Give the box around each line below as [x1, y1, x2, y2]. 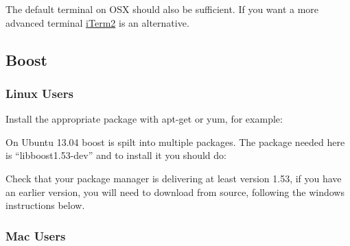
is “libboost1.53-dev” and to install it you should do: [5, 148, 226, 162]
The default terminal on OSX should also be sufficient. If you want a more [5, 2, 319, 16]
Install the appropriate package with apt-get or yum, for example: [5, 112, 283, 126]
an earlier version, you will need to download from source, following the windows [5, 184, 345, 199]
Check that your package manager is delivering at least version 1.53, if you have [5, 171, 342, 185]
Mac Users [5, 227, 66, 244]
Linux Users [5, 84, 73, 101]
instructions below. [5, 198, 85, 212]
